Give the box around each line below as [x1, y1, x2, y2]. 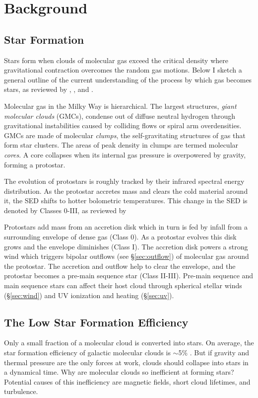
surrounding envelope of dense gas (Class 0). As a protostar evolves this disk [4, 232, 237, 242]
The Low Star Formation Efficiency [4, 314, 189, 329]
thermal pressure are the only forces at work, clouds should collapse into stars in [4, 357, 249, 367]
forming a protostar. [4, 159, 65, 169]
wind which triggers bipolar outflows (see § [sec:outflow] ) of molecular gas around [4, 251, 249, 261]
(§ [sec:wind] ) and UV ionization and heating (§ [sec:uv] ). [4, 290, 174, 300]
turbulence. [4, 386, 38, 397]
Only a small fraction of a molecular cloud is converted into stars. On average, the [4, 337, 254, 348]
